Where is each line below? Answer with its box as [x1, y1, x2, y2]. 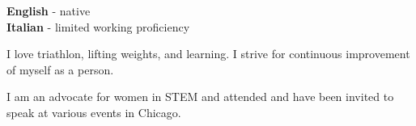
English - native [6, 2, 91, 19]
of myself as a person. [6, 61, 114, 78]
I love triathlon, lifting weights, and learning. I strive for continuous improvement [6, 45, 410, 62]
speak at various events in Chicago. [6, 103, 181, 120]
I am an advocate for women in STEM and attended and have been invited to [6, 88, 394, 105]
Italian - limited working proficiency [6, 18, 190, 35]
